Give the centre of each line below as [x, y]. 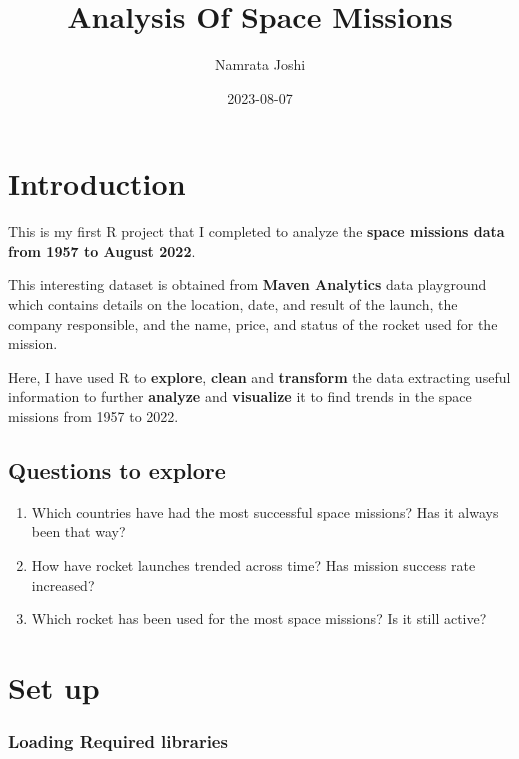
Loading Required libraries [118, 741]
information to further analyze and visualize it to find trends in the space [240, 396]
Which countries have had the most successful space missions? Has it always [265, 511]
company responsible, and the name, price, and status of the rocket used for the [253, 323]
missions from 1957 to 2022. [93, 416]
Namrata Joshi [260, 64]
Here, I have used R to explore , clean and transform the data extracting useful [259, 376]
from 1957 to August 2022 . [102, 250]
